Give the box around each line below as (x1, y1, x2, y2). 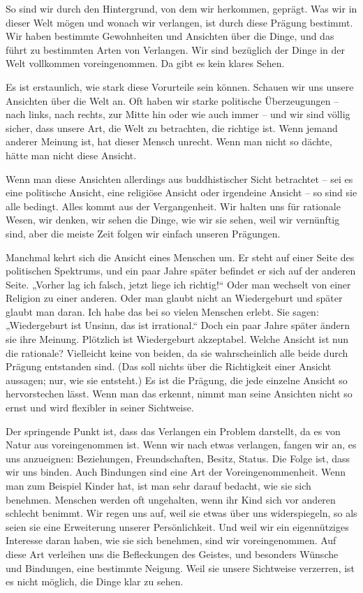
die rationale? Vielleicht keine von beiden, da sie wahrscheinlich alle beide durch (6, 345, 348, 360)
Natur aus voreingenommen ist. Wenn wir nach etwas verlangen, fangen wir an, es (6, 437, 357, 452)
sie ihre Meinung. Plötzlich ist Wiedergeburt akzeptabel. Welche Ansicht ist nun (6, 332, 349, 346)
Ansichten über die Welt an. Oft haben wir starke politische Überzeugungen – (6, 93, 339, 108)
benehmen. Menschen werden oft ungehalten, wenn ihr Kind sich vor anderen (6, 492, 336, 506)
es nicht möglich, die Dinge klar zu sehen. (6, 574, 184, 589)
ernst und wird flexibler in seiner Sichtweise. (6, 400, 194, 415)
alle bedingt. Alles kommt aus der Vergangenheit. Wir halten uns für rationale (6, 198, 341, 213)
